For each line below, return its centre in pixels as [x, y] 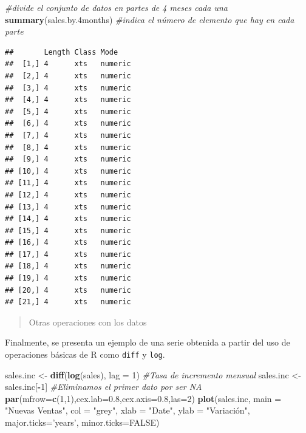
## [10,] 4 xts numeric [68, 171]
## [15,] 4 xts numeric [68, 230]
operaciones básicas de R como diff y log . [85, 354]
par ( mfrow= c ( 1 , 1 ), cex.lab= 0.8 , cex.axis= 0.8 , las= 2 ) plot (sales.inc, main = [143, 398]
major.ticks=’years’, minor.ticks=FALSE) [82, 422]
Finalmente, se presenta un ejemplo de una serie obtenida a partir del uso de [148, 342]
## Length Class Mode [62, 52]
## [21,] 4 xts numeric [68, 302]
